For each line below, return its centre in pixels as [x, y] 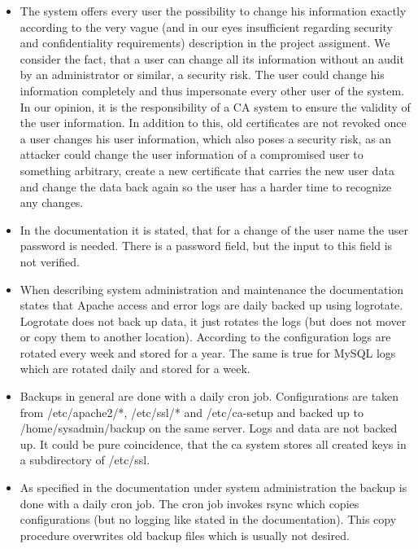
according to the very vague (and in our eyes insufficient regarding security [206, 26]
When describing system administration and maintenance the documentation [212, 289]
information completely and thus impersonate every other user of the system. [212, 90]
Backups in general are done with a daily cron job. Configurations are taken [209, 396]
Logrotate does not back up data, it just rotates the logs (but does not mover [213, 321]
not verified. [50, 261]
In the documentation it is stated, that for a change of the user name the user [214, 229]
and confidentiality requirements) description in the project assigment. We [205, 43]
